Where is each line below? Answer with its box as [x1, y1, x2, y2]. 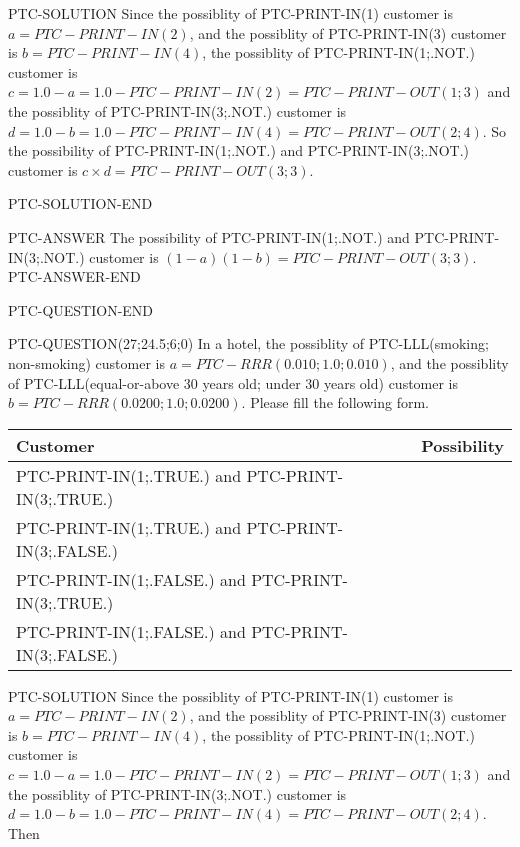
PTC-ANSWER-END [8, 266, 141, 287]
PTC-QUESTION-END [8, 299, 154, 320]
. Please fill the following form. [241, 392, 429, 413]
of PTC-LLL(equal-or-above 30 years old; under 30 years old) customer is [8, 372, 459, 393]
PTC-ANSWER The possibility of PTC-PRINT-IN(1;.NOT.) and [8, 226, 410, 247]
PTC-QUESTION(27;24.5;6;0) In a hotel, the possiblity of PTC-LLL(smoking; [8, 333, 489, 354]
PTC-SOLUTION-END [8, 193, 153, 214]
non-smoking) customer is [8, 352, 165, 373]
